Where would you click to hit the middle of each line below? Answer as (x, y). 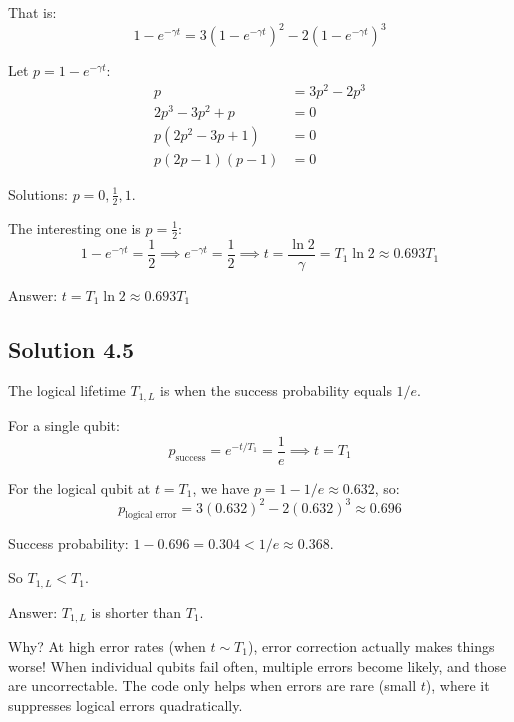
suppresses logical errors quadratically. (125, 704)
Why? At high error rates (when (107, 645)
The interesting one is (74, 227)
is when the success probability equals (276, 390)
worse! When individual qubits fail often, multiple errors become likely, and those (257, 665)
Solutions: (38, 193)
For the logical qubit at (79, 487)
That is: (32, 12)
